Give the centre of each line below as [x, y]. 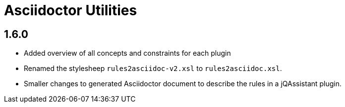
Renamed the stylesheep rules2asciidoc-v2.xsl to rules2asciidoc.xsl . [153, 69]
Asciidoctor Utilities [71, 10]
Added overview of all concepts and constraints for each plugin [127, 53]
